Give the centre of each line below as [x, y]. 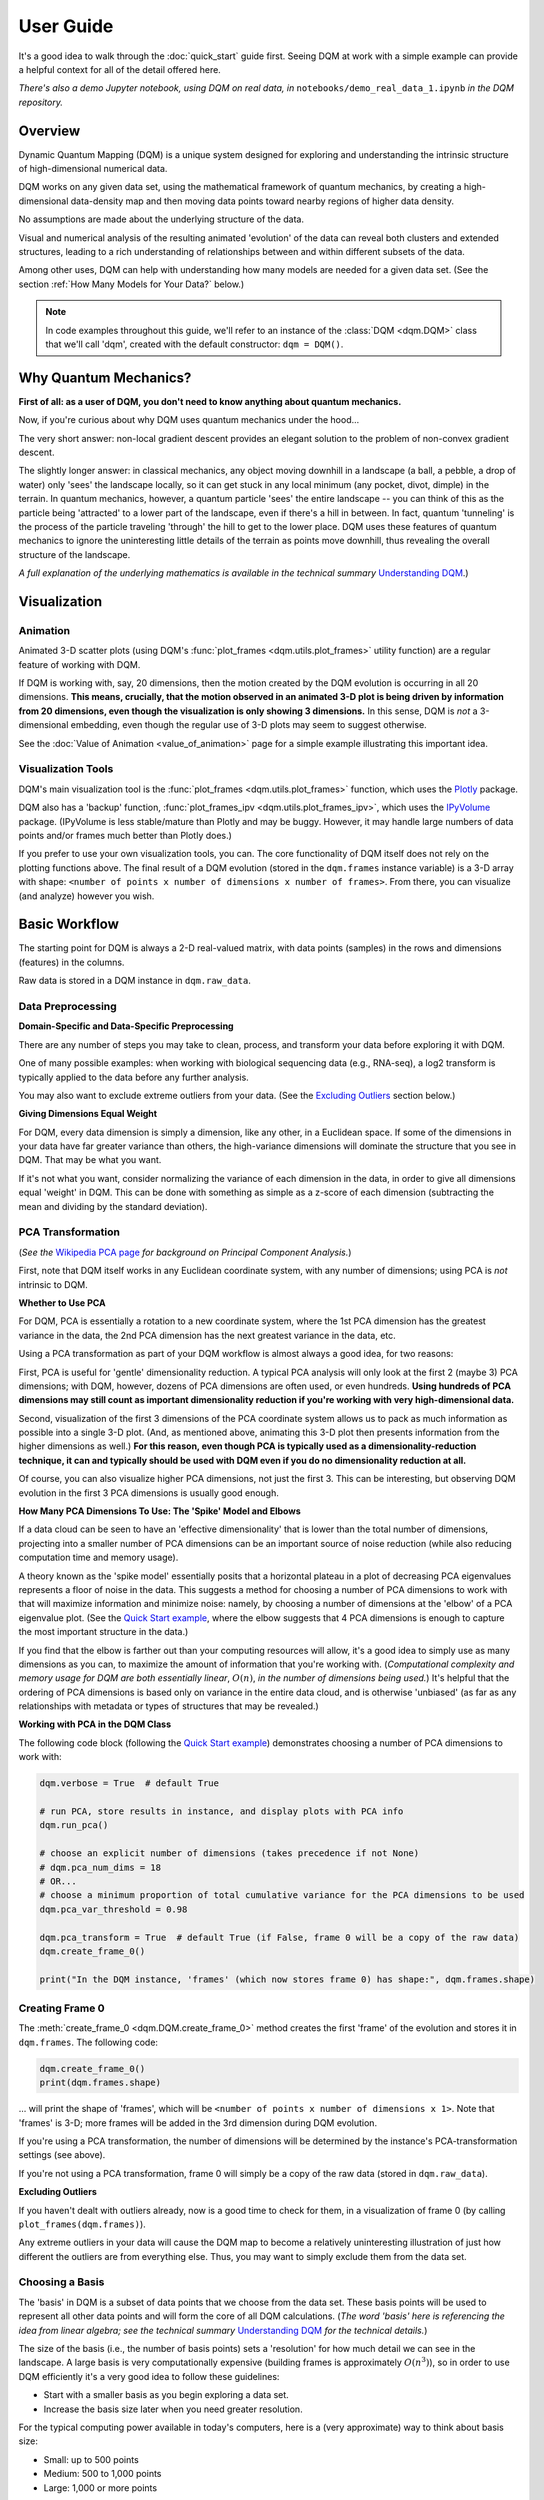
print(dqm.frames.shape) [100, 2083]
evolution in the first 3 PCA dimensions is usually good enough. [149, 1492]
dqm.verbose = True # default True [129, 1783]
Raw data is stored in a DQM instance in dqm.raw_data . [135, 981]
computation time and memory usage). [98, 1557]
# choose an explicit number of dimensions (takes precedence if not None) [229, 1853]
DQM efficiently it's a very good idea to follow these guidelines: [149, 2376]
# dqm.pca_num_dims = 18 [100, 1867]
